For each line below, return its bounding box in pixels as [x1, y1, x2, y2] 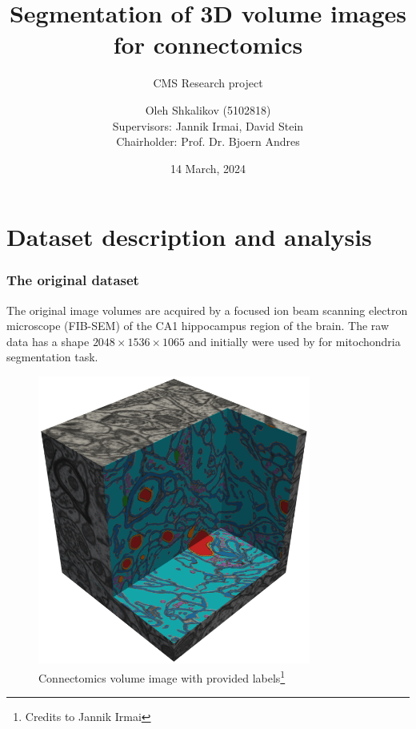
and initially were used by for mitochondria [188, 332, 401, 349]
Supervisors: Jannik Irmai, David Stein [112, 117, 304, 134]
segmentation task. [6, 348, 98, 365]
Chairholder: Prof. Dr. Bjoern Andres [116, 133, 300, 150]
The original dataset [6, 270, 139, 290]
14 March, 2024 [170, 159, 246, 176]
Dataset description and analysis [6, 220, 372, 253]
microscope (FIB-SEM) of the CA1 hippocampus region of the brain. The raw [6, 317, 390, 334]
